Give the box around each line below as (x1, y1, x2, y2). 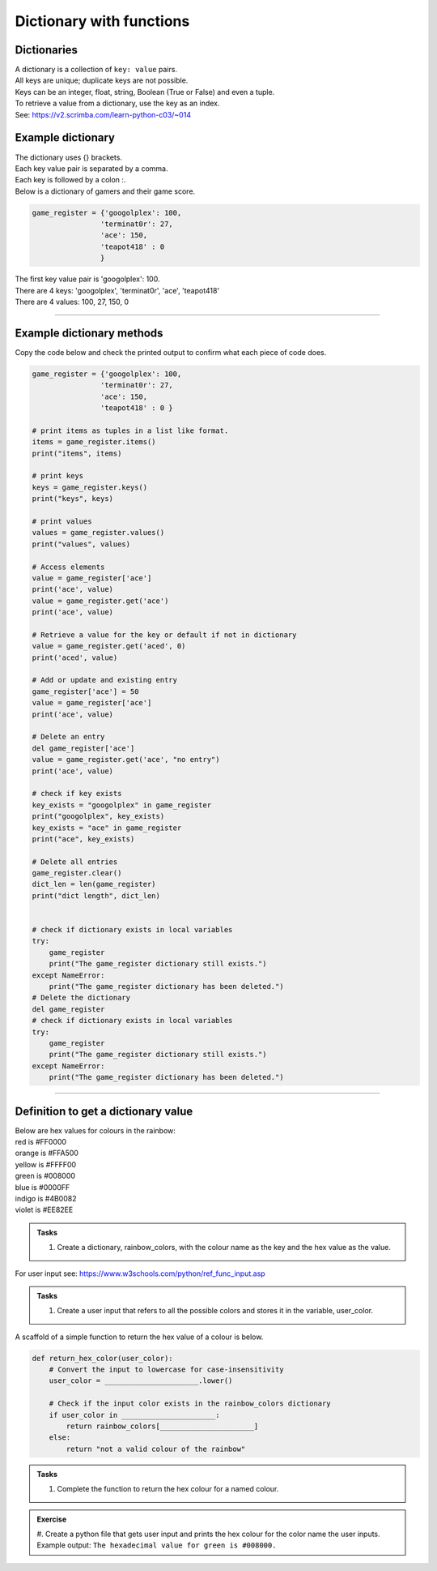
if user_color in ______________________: (49, 1410, 220, 1419)
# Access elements (32, 562, 105, 571)
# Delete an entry (32, 732, 105, 742)
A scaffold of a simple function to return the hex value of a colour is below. (15, 1332, 264, 1342)
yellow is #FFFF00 (15, 1159, 77, 1169)
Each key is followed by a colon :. (15, 175, 126, 185)
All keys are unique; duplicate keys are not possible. (15, 75, 189, 85)
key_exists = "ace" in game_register (32, 823, 182, 833)
